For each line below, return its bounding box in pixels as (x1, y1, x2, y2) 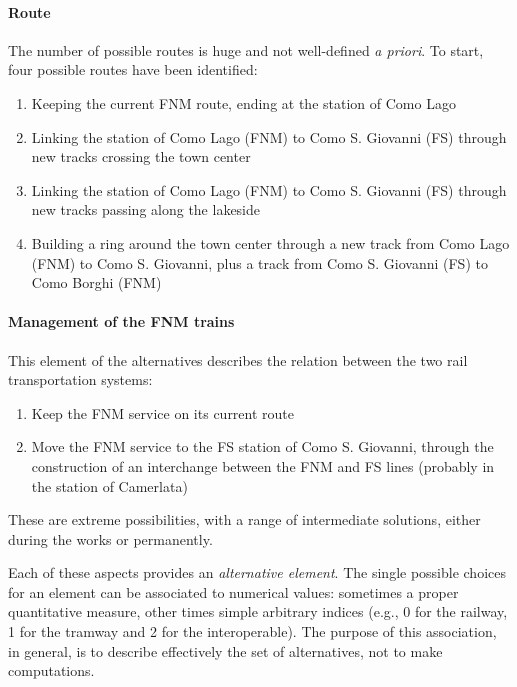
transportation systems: (8, 369, 153, 390)
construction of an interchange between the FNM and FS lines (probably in (31, 455, 495, 476)
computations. (8, 660, 95, 681)
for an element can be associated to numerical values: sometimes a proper (8, 581, 459, 602)
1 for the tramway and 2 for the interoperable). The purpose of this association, (8, 621, 497, 642)
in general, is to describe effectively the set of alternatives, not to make (8, 640, 443, 661)
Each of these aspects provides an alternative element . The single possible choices (8, 562, 506, 583)
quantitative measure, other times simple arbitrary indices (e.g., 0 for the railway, (8, 601, 508, 622)
